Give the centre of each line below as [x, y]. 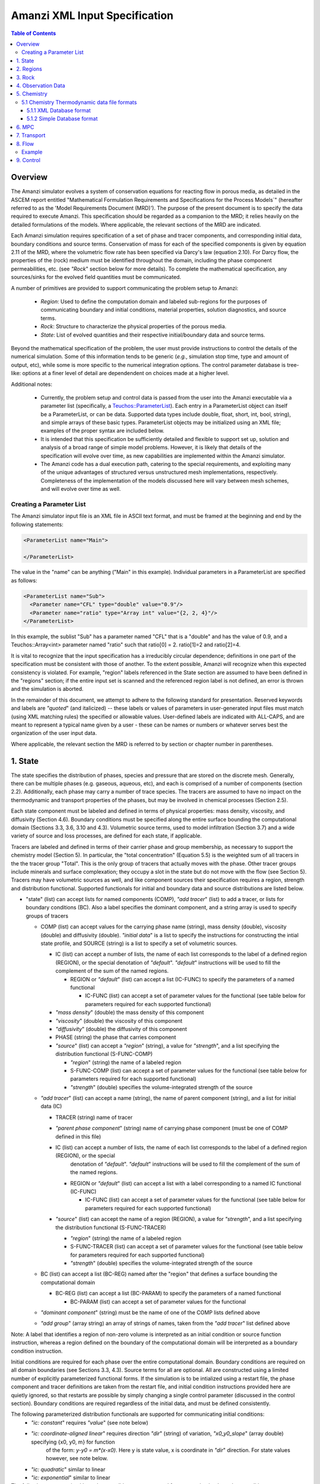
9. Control [28, 160]
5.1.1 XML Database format [59, 110]
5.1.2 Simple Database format [62, 119]
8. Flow [25, 144]
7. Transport [31, 135]
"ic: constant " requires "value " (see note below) [90, 1422]
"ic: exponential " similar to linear [71, 1477]
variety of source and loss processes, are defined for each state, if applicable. [106, 836]
